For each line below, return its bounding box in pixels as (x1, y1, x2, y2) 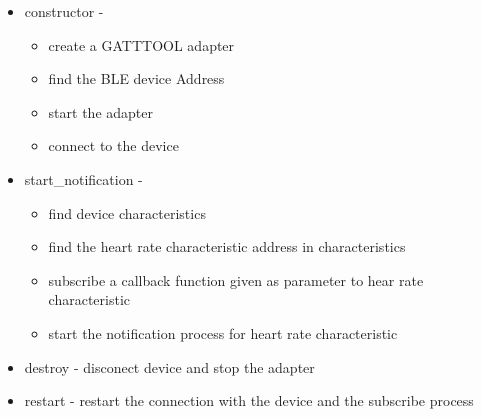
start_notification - (24, 168, 143, 189)
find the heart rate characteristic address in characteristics (48, 236, 406, 257)
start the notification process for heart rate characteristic (48, 322, 398, 343)
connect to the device (48, 135, 179, 156)
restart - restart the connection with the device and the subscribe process (24, 390, 474, 411)
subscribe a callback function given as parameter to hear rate (48, 269, 424, 290)
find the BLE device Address (48, 68, 225, 89)
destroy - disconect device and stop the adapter (24, 356, 315, 377)
